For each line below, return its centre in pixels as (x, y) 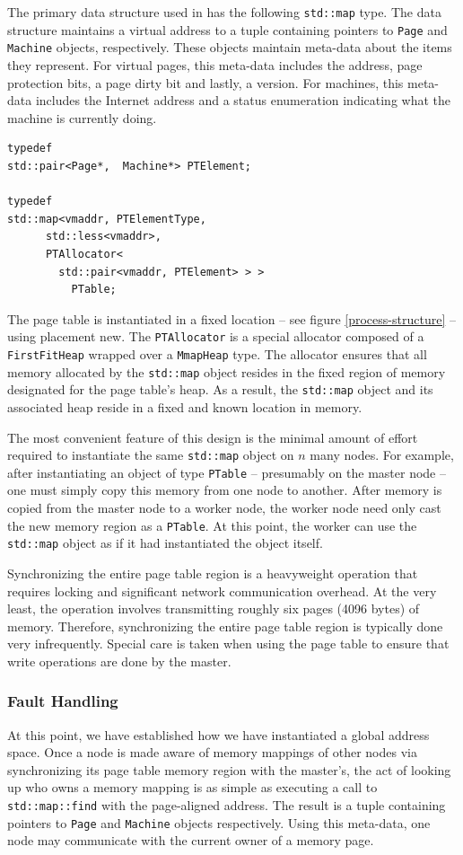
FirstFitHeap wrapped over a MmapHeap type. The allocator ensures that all (217, 353)
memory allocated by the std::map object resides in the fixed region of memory (227, 371)
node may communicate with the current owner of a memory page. (191, 840)
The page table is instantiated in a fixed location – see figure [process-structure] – (231, 318)
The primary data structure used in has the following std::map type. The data (224, 12)
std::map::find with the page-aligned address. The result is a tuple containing (227, 805)
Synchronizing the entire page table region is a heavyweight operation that (213, 573)
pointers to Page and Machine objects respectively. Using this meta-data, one (219, 822)
